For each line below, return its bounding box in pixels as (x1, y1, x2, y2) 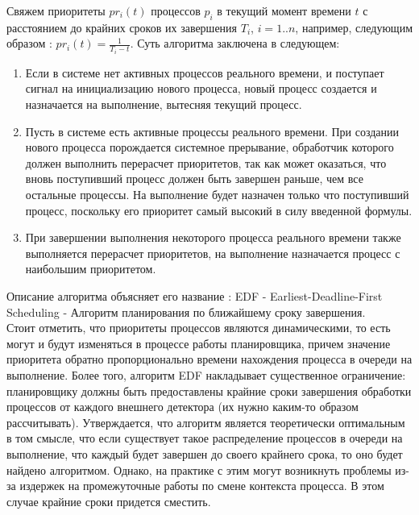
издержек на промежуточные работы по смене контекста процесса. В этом (19, 477, 384, 494)
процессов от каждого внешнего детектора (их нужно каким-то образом (6, 398, 359, 415)
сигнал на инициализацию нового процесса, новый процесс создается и (25, 80, 377, 97)
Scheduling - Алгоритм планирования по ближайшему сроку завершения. (6, 303, 366, 320)
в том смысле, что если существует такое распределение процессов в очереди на (6, 430, 403, 446)
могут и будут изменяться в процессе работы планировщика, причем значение (6, 334, 391, 351)
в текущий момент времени (217, 2, 351, 19)
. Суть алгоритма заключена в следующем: (130, 35, 340, 52)
